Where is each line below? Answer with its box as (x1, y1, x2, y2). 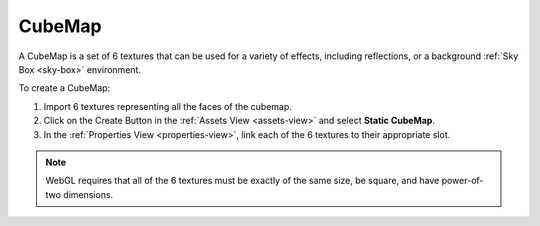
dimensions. (63, 188, 114, 200)
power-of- (441, 175, 484, 187)
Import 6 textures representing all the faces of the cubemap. (43, 100, 292, 112)
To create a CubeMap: (18, 82, 111, 94)
